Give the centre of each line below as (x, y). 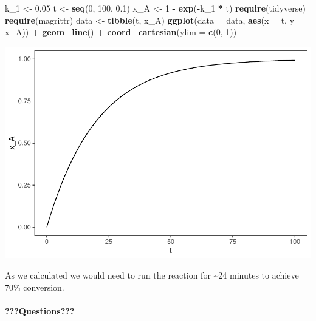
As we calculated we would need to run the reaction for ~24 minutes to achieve (152, 275)
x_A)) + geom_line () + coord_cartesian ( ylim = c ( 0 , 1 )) (121, 32)
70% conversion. (35, 287)
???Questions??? (40, 311)
